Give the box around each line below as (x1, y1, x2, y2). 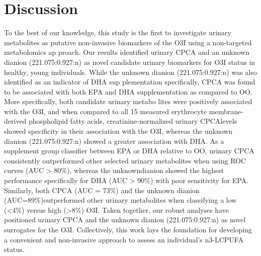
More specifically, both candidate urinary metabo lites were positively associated (4, 96, 252, 107)
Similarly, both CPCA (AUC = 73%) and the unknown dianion (4, 185, 200, 195)
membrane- (209, 106, 243, 116)
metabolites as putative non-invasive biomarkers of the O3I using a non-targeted (4, 37, 252, 47)
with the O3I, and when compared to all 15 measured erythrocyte (4, 106, 207, 116)
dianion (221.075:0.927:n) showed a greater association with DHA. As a (4, 135, 224, 146)
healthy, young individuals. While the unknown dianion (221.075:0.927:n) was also (4, 66, 257, 77)
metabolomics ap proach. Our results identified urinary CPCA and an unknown (4, 47, 249, 57)
